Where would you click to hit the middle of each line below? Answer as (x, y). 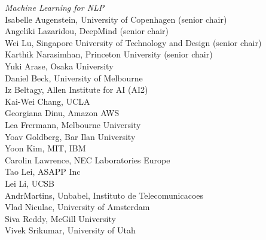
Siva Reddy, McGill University (60, 218)
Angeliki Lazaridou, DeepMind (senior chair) (87, 31)
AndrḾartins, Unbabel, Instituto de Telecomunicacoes (104, 195)
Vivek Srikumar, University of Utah (70, 230)
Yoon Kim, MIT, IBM (45, 148)
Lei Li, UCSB (30, 183)
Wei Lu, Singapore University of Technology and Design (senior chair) (133, 42)
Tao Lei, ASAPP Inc (43, 171)
